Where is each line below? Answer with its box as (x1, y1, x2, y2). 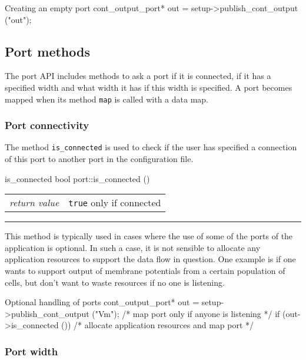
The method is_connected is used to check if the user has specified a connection (5, 141, 297, 153)
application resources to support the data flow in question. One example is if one (5, 253, 296, 265)
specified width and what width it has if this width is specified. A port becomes (5, 81, 292, 93)
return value (9, 196, 59, 210)
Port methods (5, 42, 90, 60)
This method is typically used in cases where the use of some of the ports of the (5, 230, 293, 242)
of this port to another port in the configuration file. (5, 153, 194, 165)
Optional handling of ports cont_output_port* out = (5, 296, 199, 308)
